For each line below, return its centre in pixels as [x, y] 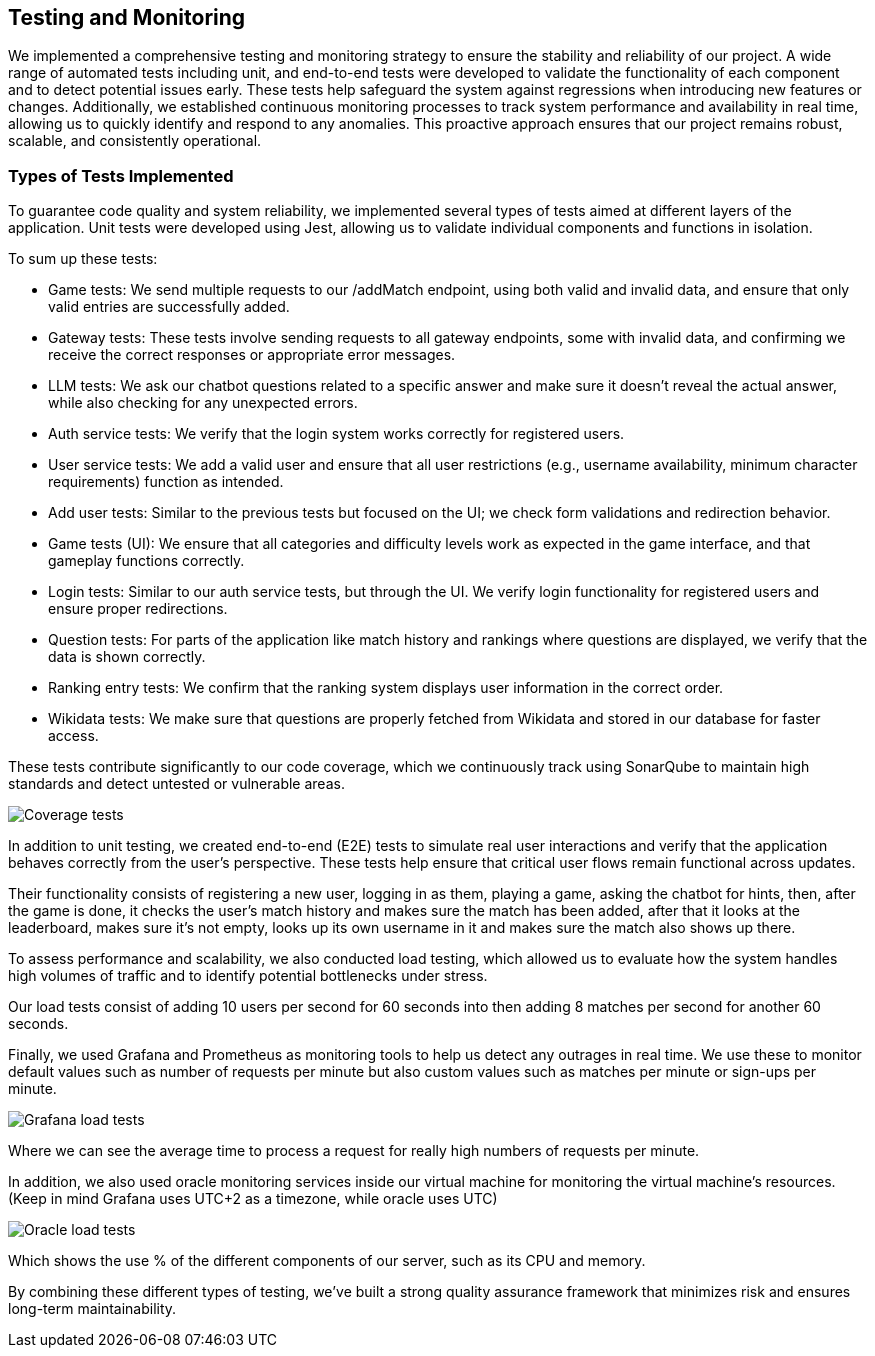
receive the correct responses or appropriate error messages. [252, 355]
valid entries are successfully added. [169, 307]
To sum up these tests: [83, 259]
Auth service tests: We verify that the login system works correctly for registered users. [336, 434]
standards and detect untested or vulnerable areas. [176, 784]
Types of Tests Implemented [121, 175]
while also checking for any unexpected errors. [203, 403]
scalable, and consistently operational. [135, 141]
